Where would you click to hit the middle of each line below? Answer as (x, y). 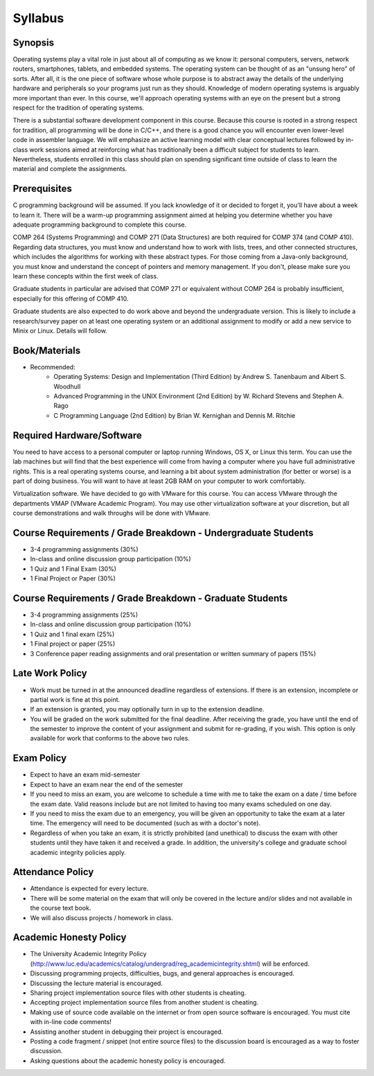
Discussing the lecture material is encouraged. (96, 983)
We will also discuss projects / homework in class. (101, 917)
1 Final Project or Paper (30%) (73, 579)
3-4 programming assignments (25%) (84, 615)
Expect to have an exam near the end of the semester (107, 784)
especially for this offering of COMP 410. (71, 299)
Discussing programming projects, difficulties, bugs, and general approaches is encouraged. (162, 973)
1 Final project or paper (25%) (73, 644)
